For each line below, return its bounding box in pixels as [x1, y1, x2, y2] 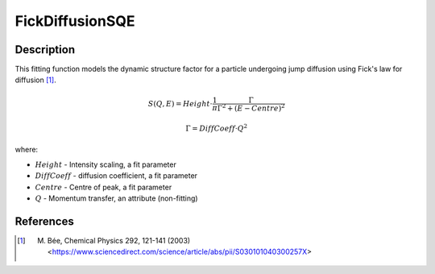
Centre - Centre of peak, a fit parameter [35, 182, 172, 192]
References [14, 214, 74, 228]
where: [14, 145, 39, 155]
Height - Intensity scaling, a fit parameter [35, 160, 176, 169]
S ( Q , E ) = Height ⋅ [147, 99, 213, 108]
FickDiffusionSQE [14, 12, 136, 30]
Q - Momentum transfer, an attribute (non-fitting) [35, 193, 198, 203]
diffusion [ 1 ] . [14, 75, 56, 85]
